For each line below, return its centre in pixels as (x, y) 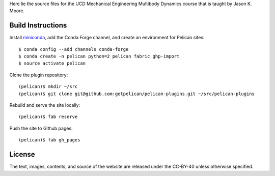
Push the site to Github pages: (41, 128)
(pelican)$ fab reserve (48, 117)
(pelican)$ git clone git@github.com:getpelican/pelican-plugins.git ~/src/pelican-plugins (136, 94)
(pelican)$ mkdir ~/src (48, 87)
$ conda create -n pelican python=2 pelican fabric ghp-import (99, 56)
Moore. (17, 11)
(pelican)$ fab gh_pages (49, 140)
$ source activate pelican (52, 63)
